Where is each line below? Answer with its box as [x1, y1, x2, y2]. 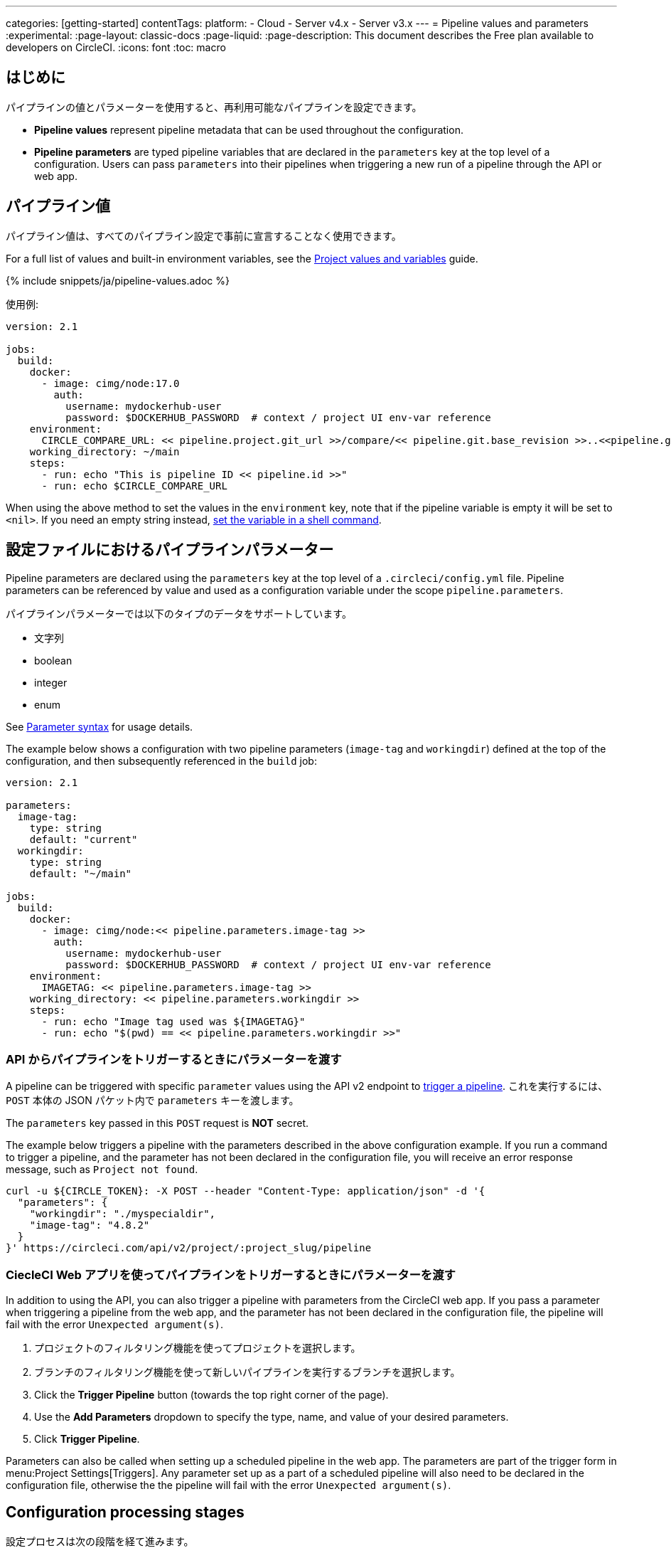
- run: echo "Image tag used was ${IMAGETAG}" [41, 1015, 306, 1027]
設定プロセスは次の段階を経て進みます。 [6, 1535, 194, 1547]
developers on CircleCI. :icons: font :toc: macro [6, 41, 226, 53]
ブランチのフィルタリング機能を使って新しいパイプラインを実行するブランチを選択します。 [34, 1366, 461, 1379]
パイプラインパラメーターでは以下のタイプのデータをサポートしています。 [6, 607, 352, 620]
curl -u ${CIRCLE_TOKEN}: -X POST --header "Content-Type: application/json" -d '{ [6, 1185, 485, 1197]
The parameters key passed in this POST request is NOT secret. [6, 1117, 309, 1130]
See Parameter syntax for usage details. [6, 720, 193, 733]
